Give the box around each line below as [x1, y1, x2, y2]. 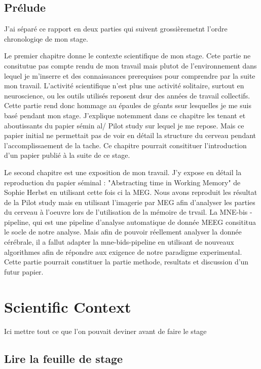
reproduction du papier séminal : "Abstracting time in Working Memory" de [4, 177, 241, 187]
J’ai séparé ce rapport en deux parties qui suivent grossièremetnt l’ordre [4, 23, 228, 34]
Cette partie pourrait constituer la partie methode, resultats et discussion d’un [4, 256, 249, 267]
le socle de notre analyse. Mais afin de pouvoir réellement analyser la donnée [4, 226, 242, 237]
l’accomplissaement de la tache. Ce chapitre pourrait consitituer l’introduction [4, 140, 247, 150]
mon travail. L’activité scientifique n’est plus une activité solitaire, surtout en [4, 80, 244, 91]
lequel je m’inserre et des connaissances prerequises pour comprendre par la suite [4, 70, 255, 81]
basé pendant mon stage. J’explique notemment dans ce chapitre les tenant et [4, 110, 246, 120]
